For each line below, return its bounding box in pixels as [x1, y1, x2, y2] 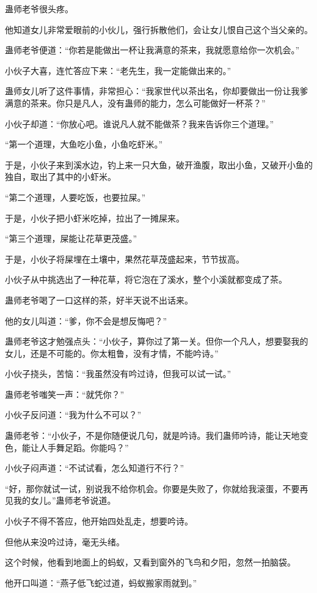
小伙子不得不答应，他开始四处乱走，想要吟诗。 [5, 515, 193, 528]
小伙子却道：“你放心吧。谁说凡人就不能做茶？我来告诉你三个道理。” [5, 117, 274, 130]
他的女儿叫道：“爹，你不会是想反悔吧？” [5, 314, 167, 327]
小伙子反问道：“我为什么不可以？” [5, 408, 142, 421]
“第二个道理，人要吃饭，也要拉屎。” [5, 190, 146, 203]
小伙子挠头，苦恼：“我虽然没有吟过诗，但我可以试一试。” [5, 367, 231, 380]
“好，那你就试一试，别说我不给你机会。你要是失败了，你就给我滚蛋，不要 [5, 482, 300, 494]
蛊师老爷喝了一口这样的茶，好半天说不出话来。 [5, 293, 193, 306]
